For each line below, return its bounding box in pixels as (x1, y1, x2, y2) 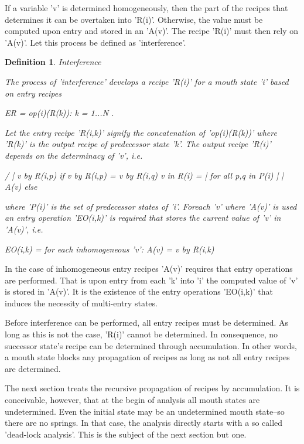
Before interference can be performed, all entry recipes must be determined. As (5, 316, 289, 329)
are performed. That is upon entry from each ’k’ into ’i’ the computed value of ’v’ (5, 274, 298, 286)
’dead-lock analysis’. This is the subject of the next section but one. (5, 428, 247, 440)
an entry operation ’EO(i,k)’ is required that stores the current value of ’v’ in (5, 211, 281, 224)
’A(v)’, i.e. (5, 223, 43, 235)
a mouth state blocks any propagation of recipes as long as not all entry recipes (5, 351, 290, 363)
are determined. (5, 362, 61, 374)
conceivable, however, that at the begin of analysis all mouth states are (5, 394, 260, 406)
